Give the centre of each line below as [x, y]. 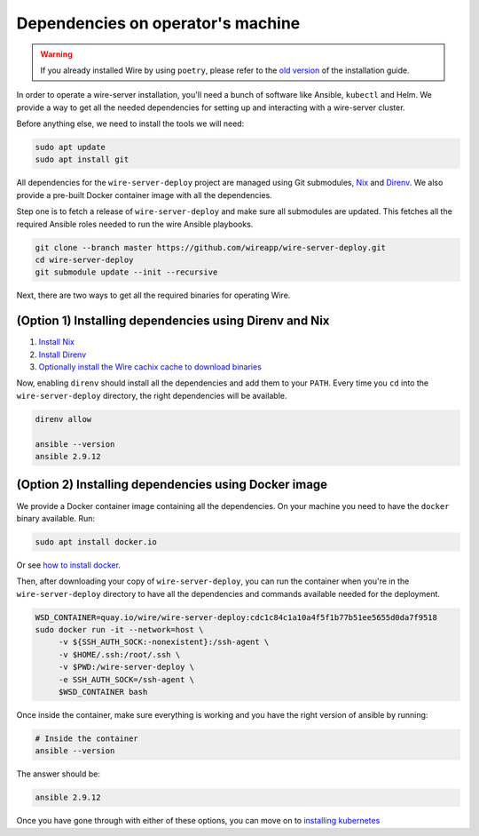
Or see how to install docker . [69, 565]
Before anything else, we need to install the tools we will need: [130, 123]
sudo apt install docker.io [96, 541]
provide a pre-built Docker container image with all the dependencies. [144, 195]
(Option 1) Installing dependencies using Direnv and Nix [173, 321]
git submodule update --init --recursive [126, 272]
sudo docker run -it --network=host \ [119, 630]
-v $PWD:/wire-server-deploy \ [126, 667]
